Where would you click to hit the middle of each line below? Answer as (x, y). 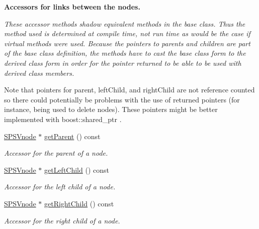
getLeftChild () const (76, 169)
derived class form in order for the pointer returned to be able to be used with (123, 63)
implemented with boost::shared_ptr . (63, 119)
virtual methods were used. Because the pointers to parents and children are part (127, 43)
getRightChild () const (79, 203)
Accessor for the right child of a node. (62, 220)
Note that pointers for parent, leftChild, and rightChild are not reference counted (129, 90)
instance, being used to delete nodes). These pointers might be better (111, 109)
